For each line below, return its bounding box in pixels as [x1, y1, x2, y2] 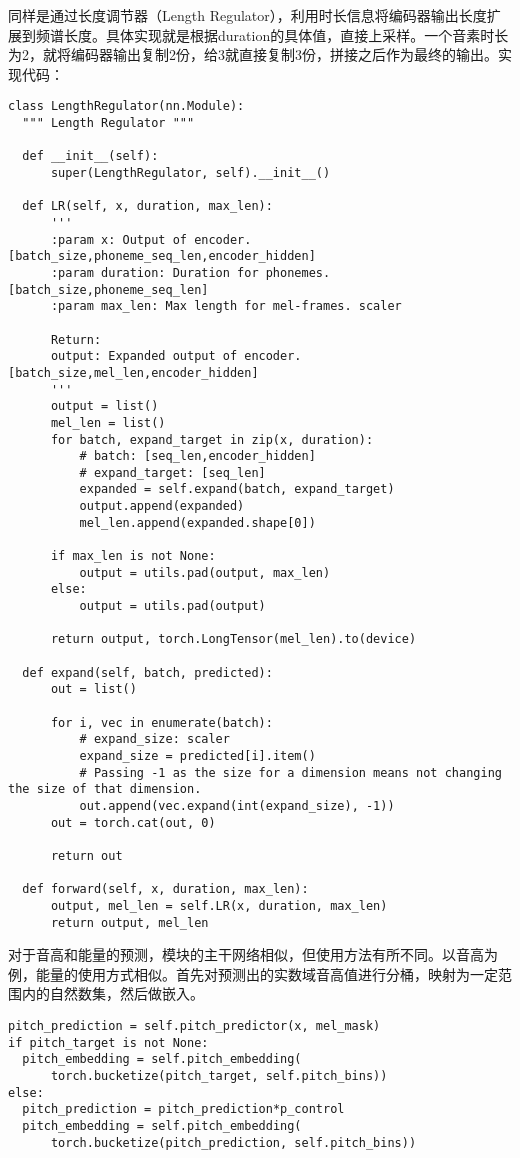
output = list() [50, 399, 159, 414]
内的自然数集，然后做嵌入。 [21, 983, 204, 1004]
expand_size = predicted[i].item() [79, 748, 316, 763]
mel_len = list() [50, 415, 166, 430]
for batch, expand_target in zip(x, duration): [50, 432, 374, 447]
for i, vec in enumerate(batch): [50, 715, 273, 730]
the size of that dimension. [8, 782, 202, 797]
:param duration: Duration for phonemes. [50, 265, 331, 280]
